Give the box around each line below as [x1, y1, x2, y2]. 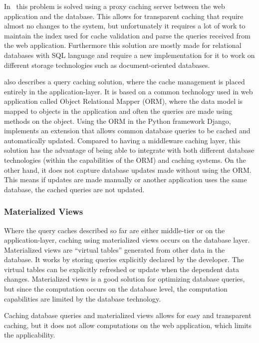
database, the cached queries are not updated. [4, 184, 145, 194]
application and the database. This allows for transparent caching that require [4, 10, 244, 21]
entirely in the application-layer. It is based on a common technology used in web [4, 86, 253, 96]
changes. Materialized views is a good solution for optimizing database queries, [4, 274, 245, 284]
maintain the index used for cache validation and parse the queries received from [4, 30, 251, 40]
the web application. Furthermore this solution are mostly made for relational [4, 40, 242, 50]
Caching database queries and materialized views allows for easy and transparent [4, 310, 252, 321]
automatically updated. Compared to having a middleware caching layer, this [4, 135, 241, 145]
